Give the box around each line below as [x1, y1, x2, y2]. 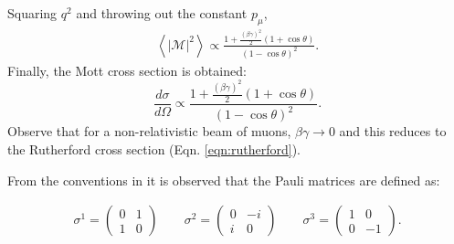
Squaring [7, 4, 58, 22]
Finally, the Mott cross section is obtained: [7, 60, 247, 80]
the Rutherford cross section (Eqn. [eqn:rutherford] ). [7, 139, 301, 158]
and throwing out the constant [76, 4, 248, 22]
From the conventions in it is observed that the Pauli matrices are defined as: [7, 170, 440, 189]
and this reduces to [339, 122, 447, 141]
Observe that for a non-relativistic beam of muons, [7, 122, 291, 141]
